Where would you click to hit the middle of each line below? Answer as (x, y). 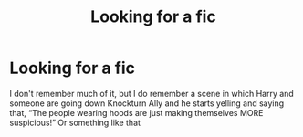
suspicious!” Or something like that (75, 122)
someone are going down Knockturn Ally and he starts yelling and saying (147, 103)
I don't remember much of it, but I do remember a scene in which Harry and (151, 93)
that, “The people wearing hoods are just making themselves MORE (136, 112)
